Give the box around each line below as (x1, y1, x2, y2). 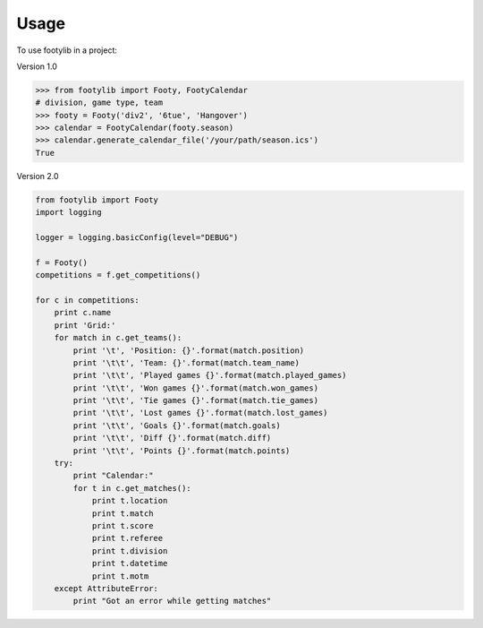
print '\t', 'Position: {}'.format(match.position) (72, 345, 305, 356)
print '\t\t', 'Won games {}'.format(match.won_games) (72, 383, 319, 393)
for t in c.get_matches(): (72, 483, 191, 493)
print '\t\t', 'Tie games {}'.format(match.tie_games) (72, 395, 319, 406)
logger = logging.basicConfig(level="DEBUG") (35, 233, 239, 243)
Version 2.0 (16, 170, 59, 181)
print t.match (91, 508, 154, 519)
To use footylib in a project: (16, 45, 118, 56)
